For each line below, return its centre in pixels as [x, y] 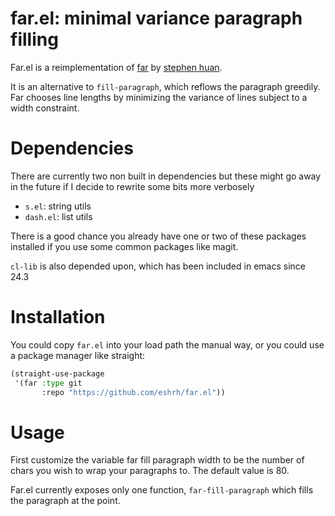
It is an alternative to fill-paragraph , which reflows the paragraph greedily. [165, 86]
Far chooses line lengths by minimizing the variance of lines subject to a [159, 97]
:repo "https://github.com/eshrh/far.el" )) [133, 392]
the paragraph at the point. [65, 501]
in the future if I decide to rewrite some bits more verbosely [132, 186]
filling [34, 39]
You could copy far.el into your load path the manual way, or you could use [167, 344]
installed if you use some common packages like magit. [124, 246]
